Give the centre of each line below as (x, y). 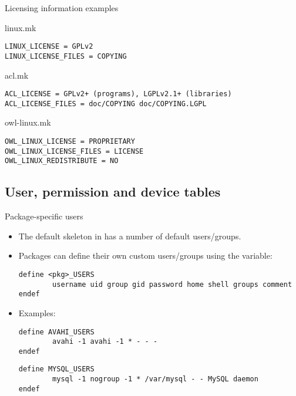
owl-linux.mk (28, 122)
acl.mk (17, 75)
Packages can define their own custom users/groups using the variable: (145, 255)
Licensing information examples (62, 8)
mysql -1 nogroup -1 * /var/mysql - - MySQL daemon (155, 379)
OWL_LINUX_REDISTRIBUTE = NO (62, 161)
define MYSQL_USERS (56, 369)
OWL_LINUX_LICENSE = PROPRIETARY (70, 141)
